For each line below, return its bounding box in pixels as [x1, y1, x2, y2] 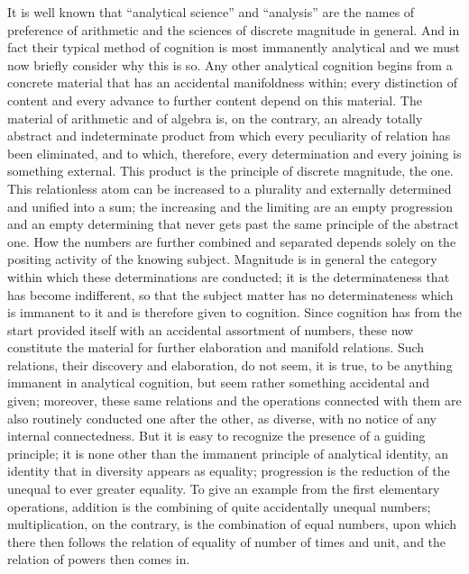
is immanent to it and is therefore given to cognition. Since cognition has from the [7, 303, 462, 322]
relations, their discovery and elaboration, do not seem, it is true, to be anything [7, 355, 453, 374]
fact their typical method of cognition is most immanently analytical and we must [7, 38, 460, 57]
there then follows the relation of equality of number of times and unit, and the [7, 532, 446, 551]
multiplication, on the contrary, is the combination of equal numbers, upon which [7, 515, 457, 533]
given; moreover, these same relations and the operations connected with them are [7, 391, 462, 410]
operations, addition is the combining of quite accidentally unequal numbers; [7, 497, 431, 515]
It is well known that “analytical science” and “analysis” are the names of [7, 3, 415, 21]
